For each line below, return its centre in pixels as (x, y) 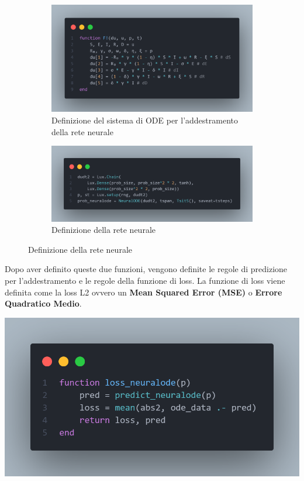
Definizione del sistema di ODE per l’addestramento (145, 120)
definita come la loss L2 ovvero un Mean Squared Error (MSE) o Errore (144, 292)
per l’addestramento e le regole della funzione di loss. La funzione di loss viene (145, 280)
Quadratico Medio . (43, 303)
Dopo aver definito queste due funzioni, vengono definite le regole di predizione (146, 269)
